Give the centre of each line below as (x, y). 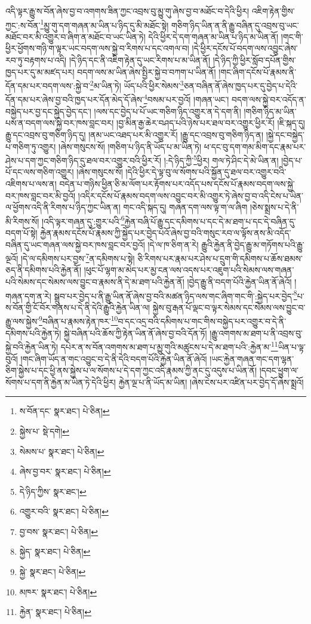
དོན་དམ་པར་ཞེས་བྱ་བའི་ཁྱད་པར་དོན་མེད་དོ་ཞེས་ (75, 100)
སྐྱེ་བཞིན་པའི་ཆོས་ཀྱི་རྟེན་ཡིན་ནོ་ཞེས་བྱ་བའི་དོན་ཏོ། (136, 333)
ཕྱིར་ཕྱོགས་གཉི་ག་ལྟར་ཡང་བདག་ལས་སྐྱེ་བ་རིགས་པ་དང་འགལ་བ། (97, 48)
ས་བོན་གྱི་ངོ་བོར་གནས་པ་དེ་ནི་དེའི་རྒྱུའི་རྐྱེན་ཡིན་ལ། (78, 307)
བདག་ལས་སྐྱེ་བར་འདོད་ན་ (269, 100)
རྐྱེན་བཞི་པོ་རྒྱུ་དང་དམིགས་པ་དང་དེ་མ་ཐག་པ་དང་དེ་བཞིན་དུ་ (210, 221)
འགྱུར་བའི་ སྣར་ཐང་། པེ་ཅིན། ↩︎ (64, 511)
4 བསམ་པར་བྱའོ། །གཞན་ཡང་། (186, 99)
